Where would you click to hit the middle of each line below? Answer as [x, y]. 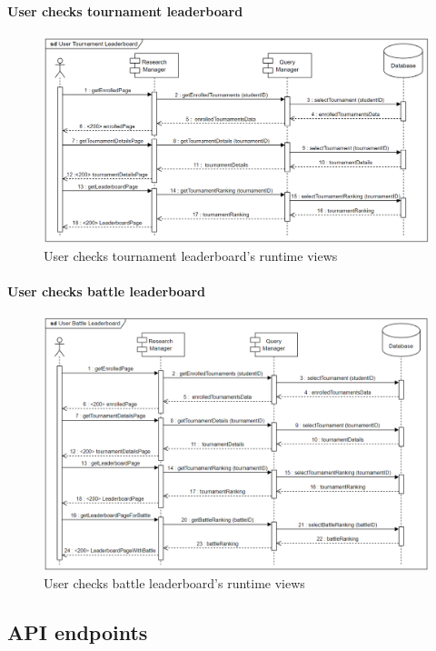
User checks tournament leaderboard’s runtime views [191, 255]
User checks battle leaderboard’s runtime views [174, 583]
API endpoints [78, 632]
